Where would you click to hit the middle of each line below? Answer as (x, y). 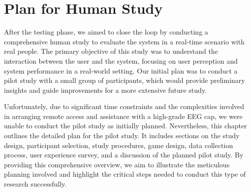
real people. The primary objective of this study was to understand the (111, 51)
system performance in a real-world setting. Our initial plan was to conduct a (121, 70)
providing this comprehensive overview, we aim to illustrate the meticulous (117, 164)
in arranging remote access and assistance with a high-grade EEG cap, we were (123, 116)
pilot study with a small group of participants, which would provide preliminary (125, 80)
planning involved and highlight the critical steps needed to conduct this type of (125, 174)
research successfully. (35, 184)
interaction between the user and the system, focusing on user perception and (121, 60)
